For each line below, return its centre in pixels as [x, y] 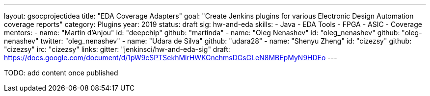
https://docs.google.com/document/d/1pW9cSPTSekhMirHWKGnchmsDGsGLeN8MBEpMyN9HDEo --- [171, 58]
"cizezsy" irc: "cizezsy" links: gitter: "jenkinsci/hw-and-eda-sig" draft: [117, 49]
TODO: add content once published [61, 73]
